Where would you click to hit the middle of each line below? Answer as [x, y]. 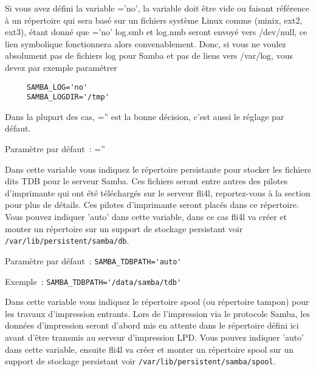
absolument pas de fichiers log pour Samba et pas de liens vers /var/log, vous [149, 55]
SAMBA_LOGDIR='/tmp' [68, 97]
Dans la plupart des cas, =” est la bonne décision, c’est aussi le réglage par [145, 116]
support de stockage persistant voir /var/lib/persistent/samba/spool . [140, 361]
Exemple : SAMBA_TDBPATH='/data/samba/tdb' [93, 281]
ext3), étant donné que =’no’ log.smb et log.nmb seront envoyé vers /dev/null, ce [156, 32]
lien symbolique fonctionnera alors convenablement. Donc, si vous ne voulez [146, 43]
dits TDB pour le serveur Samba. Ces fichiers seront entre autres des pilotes [146, 181]
